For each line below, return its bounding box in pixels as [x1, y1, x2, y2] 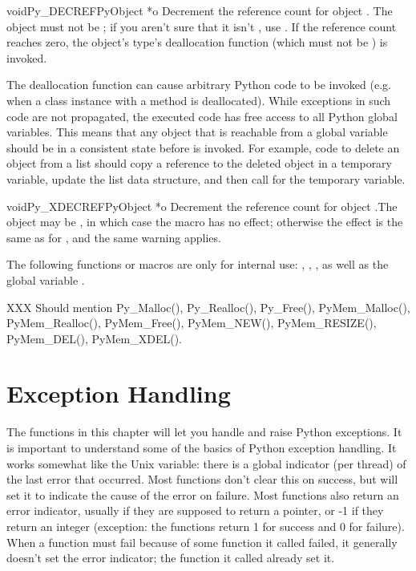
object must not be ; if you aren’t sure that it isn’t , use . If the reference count [6, 18, 397, 34]
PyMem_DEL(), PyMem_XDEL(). [6, 330, 182, 346]
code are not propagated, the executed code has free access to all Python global [6, 107, 398, 124]
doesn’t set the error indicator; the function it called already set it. [6, 549, 335, 566]
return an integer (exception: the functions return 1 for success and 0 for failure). [6, 517, 405, 534]
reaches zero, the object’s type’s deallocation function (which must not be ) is [6, 34, 388, 51]
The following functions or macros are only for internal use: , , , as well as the [6, 256, 389, 273]
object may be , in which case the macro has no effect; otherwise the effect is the [6, 213, 403, 230]
